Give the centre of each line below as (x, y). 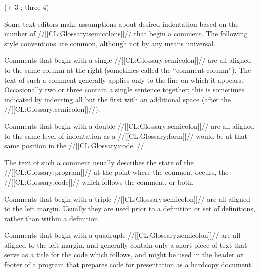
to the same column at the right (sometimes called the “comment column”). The (128, 69)
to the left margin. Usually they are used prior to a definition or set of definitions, (130, 209)
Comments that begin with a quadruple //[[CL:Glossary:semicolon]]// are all (122, 235)
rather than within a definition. (52, 218)
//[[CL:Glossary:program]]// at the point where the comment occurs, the (116, 172)
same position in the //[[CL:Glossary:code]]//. (75, 146)
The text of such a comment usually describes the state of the (99, 162)
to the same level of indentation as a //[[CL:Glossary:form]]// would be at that (126, 135)
